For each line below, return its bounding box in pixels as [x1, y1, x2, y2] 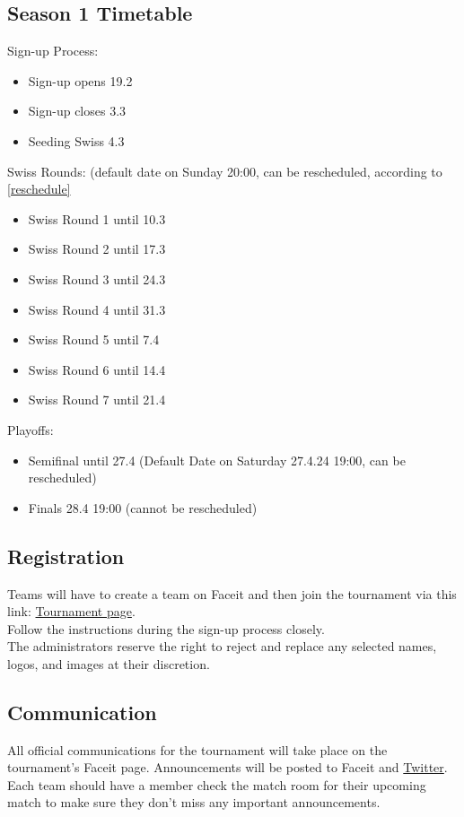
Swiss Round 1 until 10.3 [28, 209, 166, 228]
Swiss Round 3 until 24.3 [28, 269, 166, 288]
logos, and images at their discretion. [7, 654, 210, 673]
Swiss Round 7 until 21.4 [28, 390, 166, 409]
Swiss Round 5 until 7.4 [28, 330, 160, 349]
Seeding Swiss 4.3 [28, 131, 125, 150]
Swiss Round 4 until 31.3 [28, 300, 166, 318]
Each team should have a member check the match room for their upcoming [7, 775, 426, 794]
